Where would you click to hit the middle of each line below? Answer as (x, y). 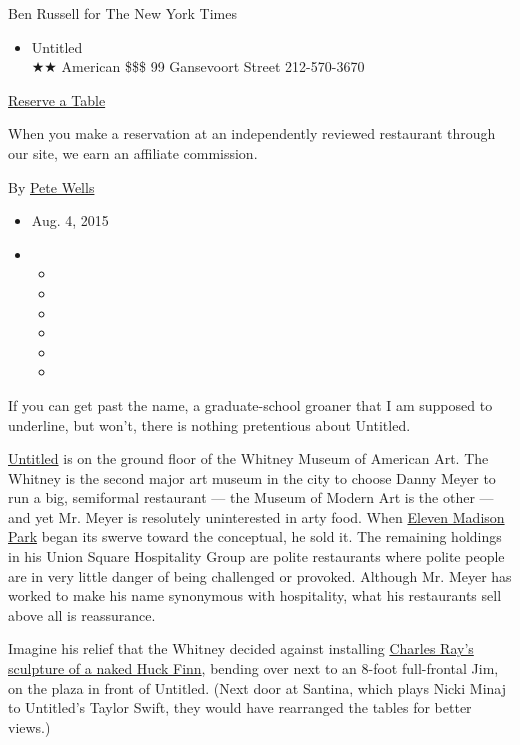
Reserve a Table (57, 99)
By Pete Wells (51, 186)
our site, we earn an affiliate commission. (133, 152)
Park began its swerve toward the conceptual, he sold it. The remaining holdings (255, 536)
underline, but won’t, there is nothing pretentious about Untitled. (209, 424)
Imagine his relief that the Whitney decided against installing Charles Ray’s (241, 648)
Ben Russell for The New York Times (122, 13)
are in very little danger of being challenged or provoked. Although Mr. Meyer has (260, 575)
